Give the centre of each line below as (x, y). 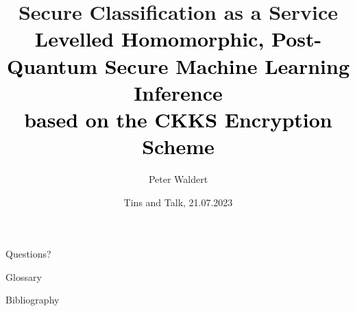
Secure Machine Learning (227, 65)
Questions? (28, 254)
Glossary (24, 276)
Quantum (52, 65)
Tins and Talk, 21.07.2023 (178, 202)
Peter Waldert (178, 179)
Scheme (178, 146)
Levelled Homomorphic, (149, 39)
